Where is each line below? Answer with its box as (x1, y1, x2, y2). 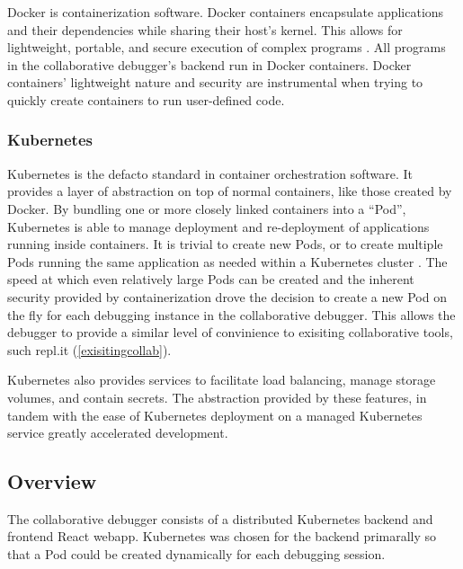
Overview (7, 467, 97, 495)
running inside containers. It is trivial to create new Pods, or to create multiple (7, 235, 443, 253)
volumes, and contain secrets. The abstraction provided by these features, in (7, 387, 427, 406)
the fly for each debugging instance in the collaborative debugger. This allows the (7, 305, 456, 324)
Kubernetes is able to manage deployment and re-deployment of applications (7, 217, 430, 236)
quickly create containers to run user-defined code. (7, 90, 285, 109)
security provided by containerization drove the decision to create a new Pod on (7, 287, 447, 306)
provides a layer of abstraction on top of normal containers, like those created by (7, 182, 452, 200)
